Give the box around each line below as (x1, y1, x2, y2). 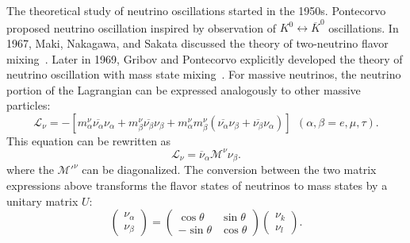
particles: (6, 97, 51, 114)
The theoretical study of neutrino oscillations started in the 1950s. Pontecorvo (6, 2, 386, 18)
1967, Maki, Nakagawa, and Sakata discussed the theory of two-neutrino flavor (6, 34, 389, 51)
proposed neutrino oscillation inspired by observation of (6, 19, 277, 36)
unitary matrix (6, 192, 79, 209)
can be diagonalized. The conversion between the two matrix (82, 161, 377, 178)
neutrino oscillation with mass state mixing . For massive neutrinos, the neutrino (6, 66, 401, 83)
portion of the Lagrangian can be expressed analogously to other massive (6, 81, 361, 98)
